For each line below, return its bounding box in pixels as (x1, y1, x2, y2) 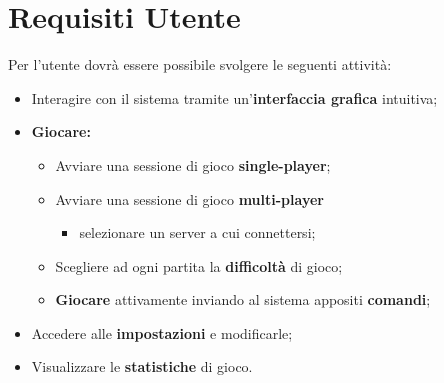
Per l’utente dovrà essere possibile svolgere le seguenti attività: (8, 54, 392, 75)
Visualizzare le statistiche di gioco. (31, 356, 253, 377)
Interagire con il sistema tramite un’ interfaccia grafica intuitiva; (31, 87, 438, 108)
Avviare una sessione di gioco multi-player (55, 188, 324, 209)
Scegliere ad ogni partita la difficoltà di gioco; (55, 255, 343, 276)
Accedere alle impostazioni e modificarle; (31, 322, 293, 343)
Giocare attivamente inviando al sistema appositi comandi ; (55, 289, 431, 310)
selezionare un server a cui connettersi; (79, 222, 316, 243)
